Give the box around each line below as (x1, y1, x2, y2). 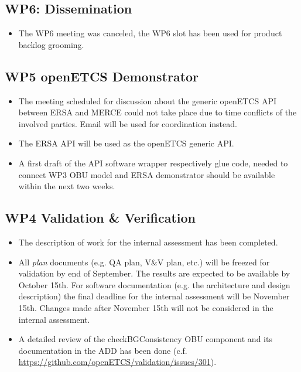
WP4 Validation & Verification (5, 209, 196, 227)
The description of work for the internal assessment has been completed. (18, 236, 278, 248)
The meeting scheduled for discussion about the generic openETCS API (18, 94, 277, 107)
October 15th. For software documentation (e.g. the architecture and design (18, 278, 290, 291)
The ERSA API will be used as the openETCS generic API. (18, 137, 234, 149)
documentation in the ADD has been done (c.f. (18, 344, 187, 356)
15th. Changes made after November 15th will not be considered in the (18, 301, 273, 313)
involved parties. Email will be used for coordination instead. (18, 117, 237, 129)
